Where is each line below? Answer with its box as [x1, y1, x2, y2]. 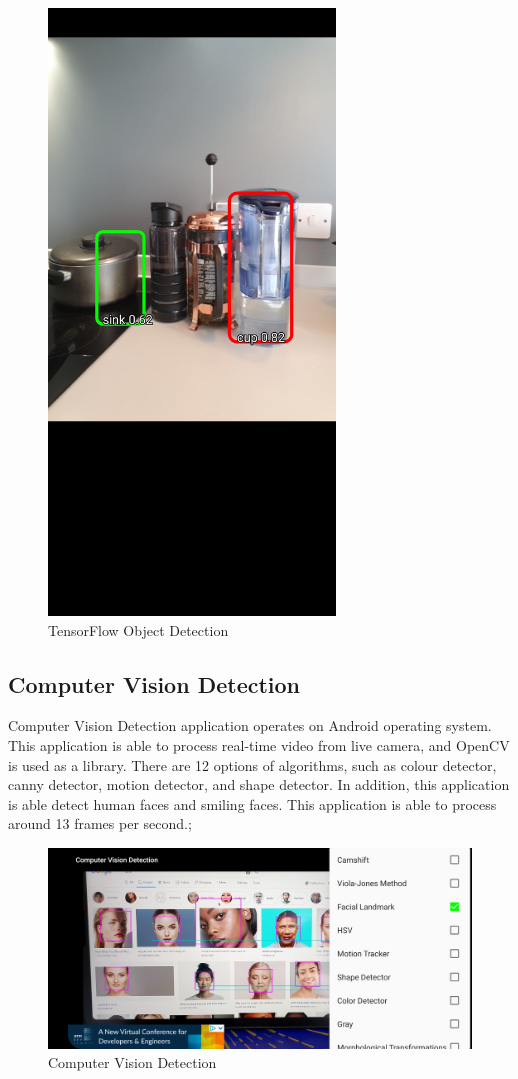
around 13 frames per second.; [8, 813, 192, 834]
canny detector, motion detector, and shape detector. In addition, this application [8, 774, 510, 795]
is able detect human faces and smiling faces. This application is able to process [8, 793, 497, 814]
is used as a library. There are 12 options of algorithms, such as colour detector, [8, 754, 497, 775]
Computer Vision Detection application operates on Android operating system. [8, 715, 492, 736]
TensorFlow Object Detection [48, 619, 229, 640]
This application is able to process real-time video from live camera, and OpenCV [8, 735, 510, 756]
